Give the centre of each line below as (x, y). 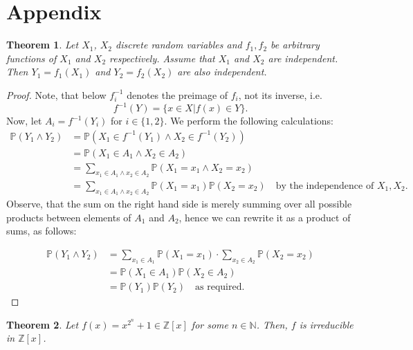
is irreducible (326, 324)
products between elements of (69, 217)
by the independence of (325, 186)
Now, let (24, 120)
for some (210, 324)
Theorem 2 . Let (43, 324)
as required (219, 287)
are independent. (303, 58)
